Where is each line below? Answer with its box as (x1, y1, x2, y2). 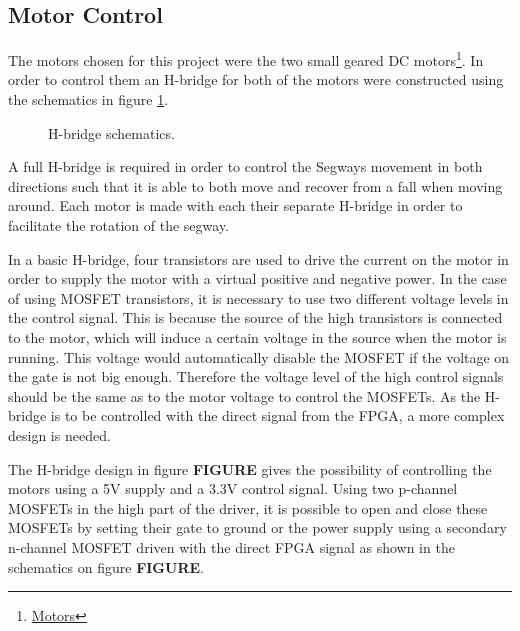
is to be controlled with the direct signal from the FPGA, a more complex (50, 405, 505, 426)
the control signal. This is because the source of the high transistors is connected (8, 307, 503, 328)
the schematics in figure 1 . (8, 89, 169, 110)
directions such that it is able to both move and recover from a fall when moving (8, 175, 503, 196)
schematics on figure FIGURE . (8, 556, 204, 577)
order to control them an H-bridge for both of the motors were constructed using (8, 69, 504, 90)
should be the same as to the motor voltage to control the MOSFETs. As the (8, 385, 481, 406)
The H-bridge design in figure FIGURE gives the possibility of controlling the (8, 458, 492, 479)
